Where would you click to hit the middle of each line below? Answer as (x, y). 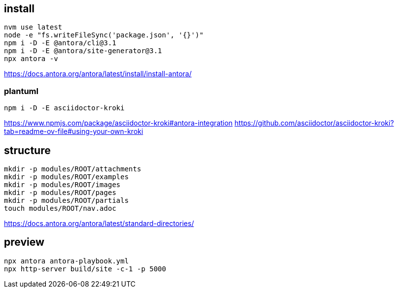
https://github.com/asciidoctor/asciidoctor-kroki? (314, 123)
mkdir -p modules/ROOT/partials (66, 201)
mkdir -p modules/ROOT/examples (66, 177)
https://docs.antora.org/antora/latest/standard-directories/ (99, 224)
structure (27, 150)
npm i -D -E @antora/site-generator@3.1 (83, 51)
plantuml (21, 91)
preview (24, 242)
